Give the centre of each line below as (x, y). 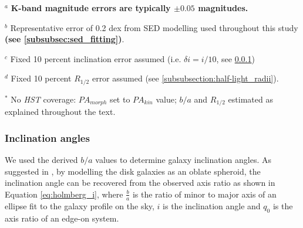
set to (120, 99)
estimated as (250, 99)
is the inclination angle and (212, 205)
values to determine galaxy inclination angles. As (184, 160)
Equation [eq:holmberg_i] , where (64, 194)
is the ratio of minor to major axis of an (204, 194)
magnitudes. (223, 8)
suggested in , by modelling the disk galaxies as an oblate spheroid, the (133, 171)
